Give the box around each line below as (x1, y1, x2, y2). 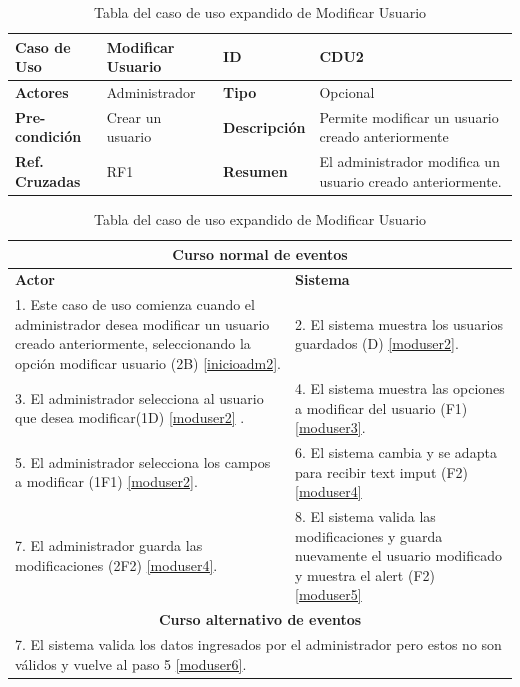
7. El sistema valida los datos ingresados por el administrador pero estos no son (15, 634, 502, 655)
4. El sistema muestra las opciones (295, 377, 505, 398)
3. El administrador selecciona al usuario (15, 387, 264, 408)
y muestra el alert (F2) (295, 564, 435, 585)
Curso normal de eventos (172, 243, 348, 264)
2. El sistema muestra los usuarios (295, 313, 504, 334)
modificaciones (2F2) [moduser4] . (15, 554, 218, 575)
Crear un (106, 106, 162, 127)
